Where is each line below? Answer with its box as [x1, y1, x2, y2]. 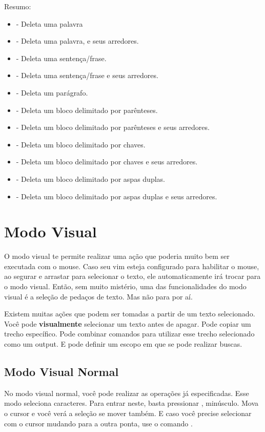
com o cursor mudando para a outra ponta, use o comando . [4, 418, 193, 428]
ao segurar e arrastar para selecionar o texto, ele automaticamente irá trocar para [4, 271, 261, 281]
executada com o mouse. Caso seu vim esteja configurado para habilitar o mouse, [4, 260, 259, 271]
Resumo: [4, 1, 31, 11]
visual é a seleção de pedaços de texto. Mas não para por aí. [4, 291, 193, 302]
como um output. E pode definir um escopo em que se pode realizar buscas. [4, 339, 242, 349]
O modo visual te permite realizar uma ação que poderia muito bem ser [4, 251, 230, 261]
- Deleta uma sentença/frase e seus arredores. [16, 70, 158, 81]
